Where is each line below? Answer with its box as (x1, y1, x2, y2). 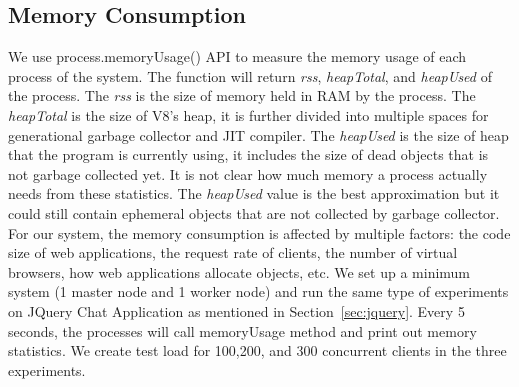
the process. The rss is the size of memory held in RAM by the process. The (8, 85, 476, 106)
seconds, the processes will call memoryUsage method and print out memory (8, 320, 477, 341)
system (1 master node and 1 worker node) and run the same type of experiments (8, 281, 509, 302)
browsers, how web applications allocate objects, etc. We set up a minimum (8, 261, 471, 282)
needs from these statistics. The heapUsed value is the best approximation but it (8, 183, 500, 204)
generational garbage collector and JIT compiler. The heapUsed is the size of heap (8, 124, 509, 145)
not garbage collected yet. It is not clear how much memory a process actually (8, 163, 488, 184)
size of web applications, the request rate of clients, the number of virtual (8, 242, 458, 263)
